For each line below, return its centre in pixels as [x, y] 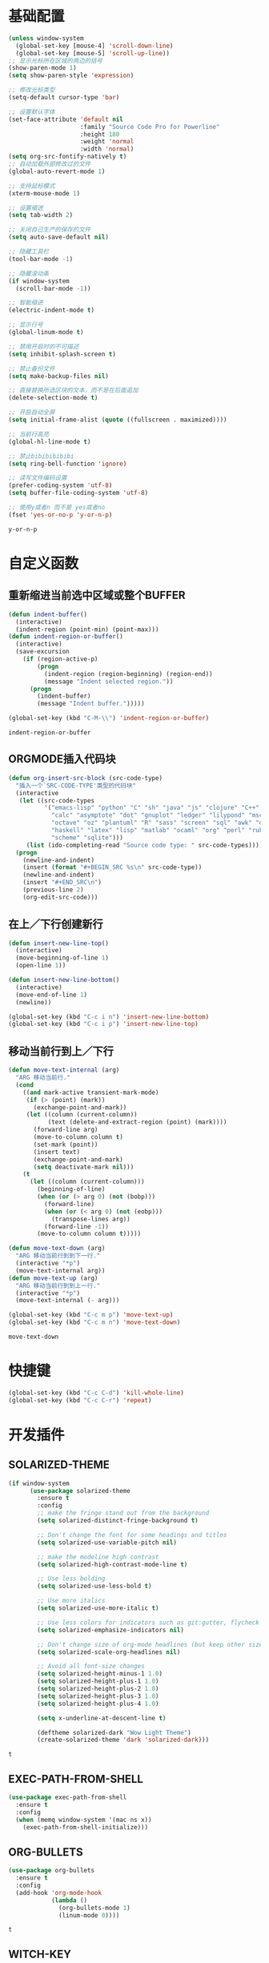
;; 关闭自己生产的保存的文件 [50, 230]
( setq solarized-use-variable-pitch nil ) [107, 1543]
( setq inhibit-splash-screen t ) [62, 354]
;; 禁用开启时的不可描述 [44, 346]
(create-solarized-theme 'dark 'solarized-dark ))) [123, 1740]
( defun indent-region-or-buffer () [66, 637]
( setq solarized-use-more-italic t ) [98, 1608]
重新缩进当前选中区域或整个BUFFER [97, 595]
